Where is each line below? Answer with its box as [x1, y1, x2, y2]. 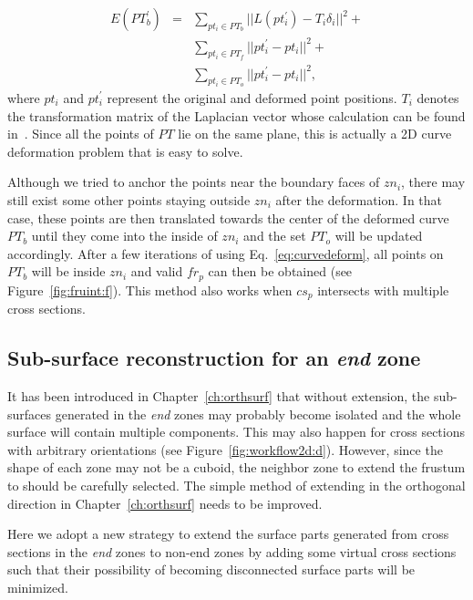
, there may [401, 172, 466, 191]
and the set [243, 226, 306, 245]
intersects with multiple [317, 280, 449, 299]
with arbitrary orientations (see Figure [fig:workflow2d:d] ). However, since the [7, 440, 443, 459]
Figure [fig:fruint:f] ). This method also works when [7, 280, 293, 299]
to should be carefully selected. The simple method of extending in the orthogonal [7, 475, 466, 494]
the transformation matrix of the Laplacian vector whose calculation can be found [7, 106, 466, 125]
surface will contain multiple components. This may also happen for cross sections [7, 422, 465, 441]
